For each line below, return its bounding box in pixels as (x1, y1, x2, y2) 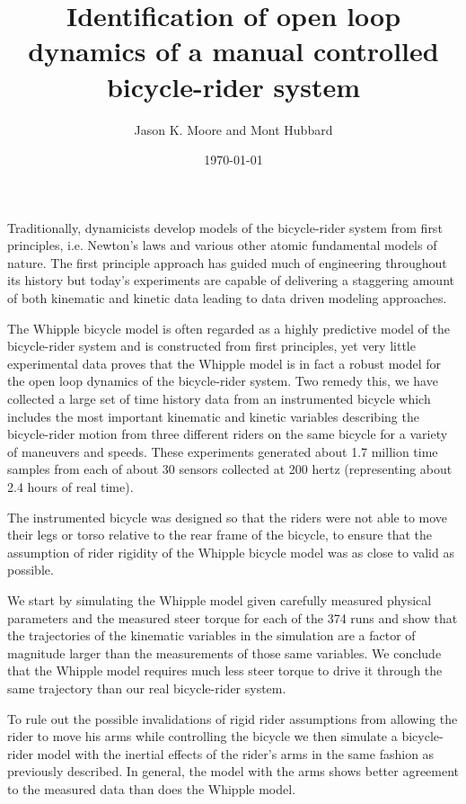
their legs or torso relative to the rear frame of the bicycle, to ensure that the (7, 525, 433, 544)
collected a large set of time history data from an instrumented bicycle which (7, 389, 431, 408)
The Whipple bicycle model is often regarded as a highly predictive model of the (7, 318, 450, 337)
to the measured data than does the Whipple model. (7, 779, 296, 798)
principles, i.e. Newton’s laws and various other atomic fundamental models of (7, 236, 437, 255)
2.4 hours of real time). (7, 478, 134, 496)
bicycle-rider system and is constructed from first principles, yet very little (7, 336, 416, 355)
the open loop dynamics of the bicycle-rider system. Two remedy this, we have (7, 371, 438, 390)
